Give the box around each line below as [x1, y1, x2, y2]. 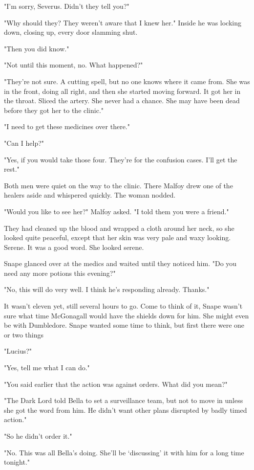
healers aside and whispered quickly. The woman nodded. [4, 190, 176, 200]
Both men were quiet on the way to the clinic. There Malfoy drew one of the [4, 180, 233, 190]
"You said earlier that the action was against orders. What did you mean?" [4, 379, 228, 389]
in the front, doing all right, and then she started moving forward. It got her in [4, 86, 241, 96]
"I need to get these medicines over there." [4, 121, 130, 132]
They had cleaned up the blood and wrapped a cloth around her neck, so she [4, 223, 234, 233]
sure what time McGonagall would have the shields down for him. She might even [4, 310, 249, 320]
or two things [4, 329, 44, 339]
